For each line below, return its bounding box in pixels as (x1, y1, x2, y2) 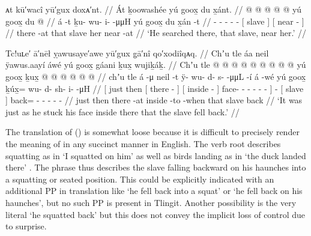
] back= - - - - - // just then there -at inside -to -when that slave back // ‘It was (5, 94, 303, 106)
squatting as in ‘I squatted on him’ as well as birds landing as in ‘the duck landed (5, 149, 306, 162)
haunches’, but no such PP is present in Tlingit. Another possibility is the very (5, 196, 297, 208)
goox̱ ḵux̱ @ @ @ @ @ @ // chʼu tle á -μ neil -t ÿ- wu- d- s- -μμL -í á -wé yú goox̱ (5, 70, 306, 82)
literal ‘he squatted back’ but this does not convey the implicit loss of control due (5, 208, 306, 220)
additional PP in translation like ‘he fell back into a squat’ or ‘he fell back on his (5, 184, 303, 197)
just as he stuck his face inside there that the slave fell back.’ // (5, 105, 240, 118)
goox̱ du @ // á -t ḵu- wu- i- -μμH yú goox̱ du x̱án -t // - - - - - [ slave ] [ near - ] (5, 14, 304, 27)
